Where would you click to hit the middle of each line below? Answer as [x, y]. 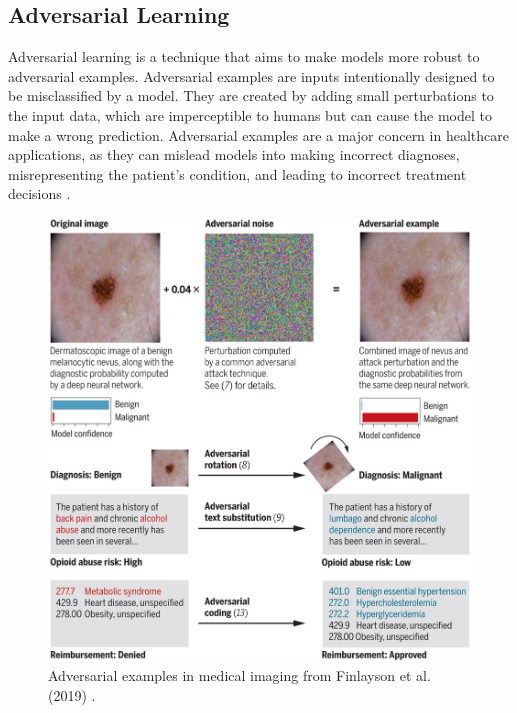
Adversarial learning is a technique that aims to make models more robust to [244, 56]
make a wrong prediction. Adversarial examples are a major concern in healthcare [258, 134]
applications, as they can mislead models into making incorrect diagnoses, [234, 154]
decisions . [39, 193]
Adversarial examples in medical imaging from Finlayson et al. [239, 675]
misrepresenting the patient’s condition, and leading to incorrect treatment [237, 173]
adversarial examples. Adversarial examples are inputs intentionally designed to [251, 75]
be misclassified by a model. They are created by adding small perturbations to [251, 95]
